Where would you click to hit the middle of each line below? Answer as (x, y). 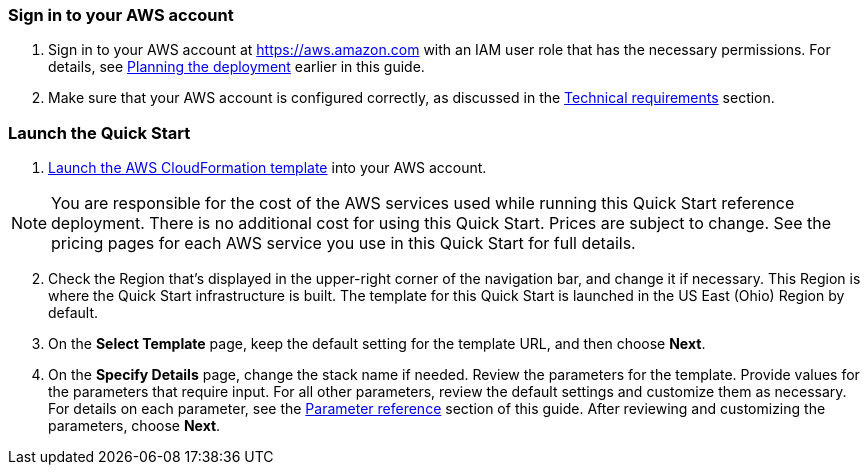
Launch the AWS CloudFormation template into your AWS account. (267, 168)
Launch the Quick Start (99, 132)
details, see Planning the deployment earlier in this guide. (236, 67)
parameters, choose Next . (134, 426)
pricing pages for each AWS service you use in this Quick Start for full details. (343, 243)
